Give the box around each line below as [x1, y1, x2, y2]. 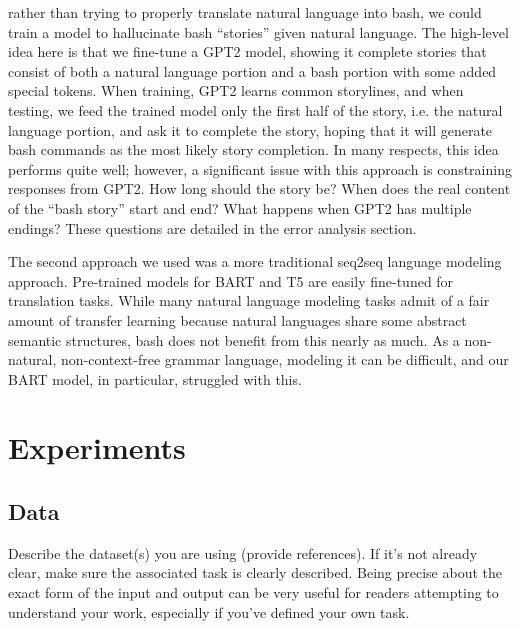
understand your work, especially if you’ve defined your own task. [8, 601, 410, 622]
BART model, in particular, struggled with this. [8, 368, 302, 389]
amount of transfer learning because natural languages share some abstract [8, 309, 467, 330]
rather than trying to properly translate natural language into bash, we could [8, 2, 482, 22]
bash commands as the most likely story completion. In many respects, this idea [8, 139, 499, 160]
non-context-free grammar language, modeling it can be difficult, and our [60, 349, 509, 370]
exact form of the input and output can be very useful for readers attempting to [8, 582, 499, 603]
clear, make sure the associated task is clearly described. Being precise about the [8, 562, 502, 583]
